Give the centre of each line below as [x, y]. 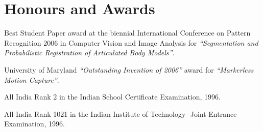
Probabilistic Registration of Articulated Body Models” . [89, 53]
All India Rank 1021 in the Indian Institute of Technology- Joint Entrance [121, 113]
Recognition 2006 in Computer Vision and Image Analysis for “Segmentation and [131, 42]
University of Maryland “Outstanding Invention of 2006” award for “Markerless [129, 69]
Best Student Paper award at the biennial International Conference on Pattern [127, 33]
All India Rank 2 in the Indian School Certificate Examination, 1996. [112, 97]
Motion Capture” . [32, 79]
